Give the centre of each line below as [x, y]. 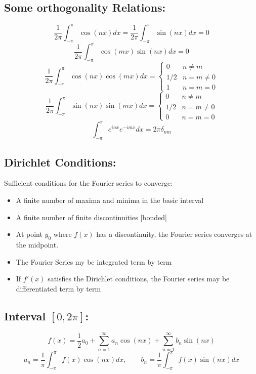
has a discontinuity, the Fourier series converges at [174, 234]
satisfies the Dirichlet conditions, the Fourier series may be [139, 279]
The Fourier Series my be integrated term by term [94, 261]
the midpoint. [37, 245]
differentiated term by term [58, 288]
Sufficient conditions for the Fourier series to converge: [89, 183]
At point [29, 234]
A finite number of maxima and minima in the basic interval [110, 200]
